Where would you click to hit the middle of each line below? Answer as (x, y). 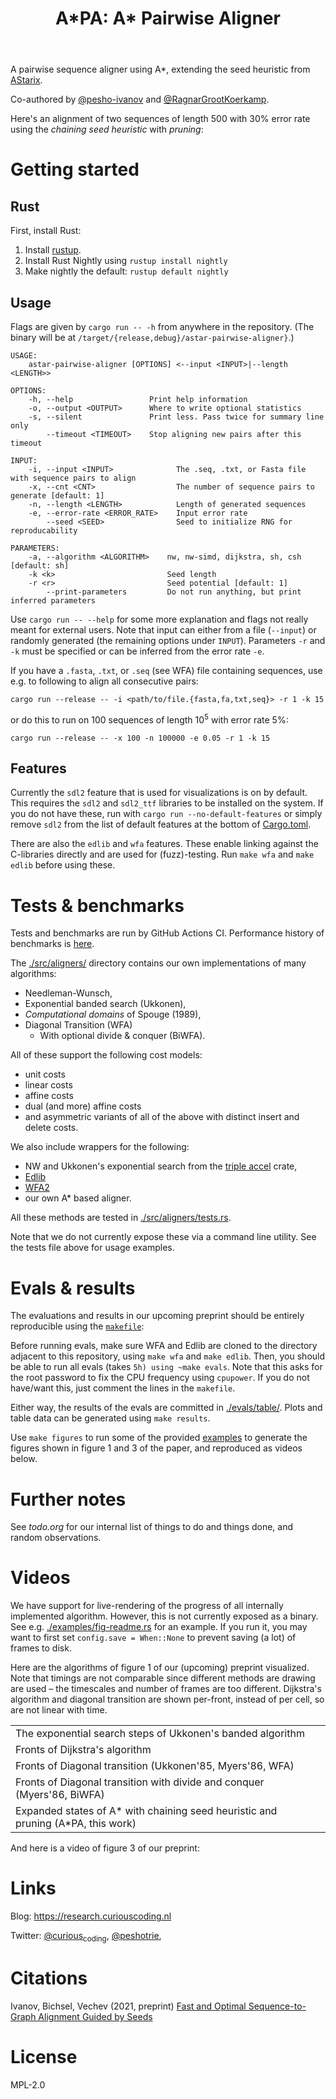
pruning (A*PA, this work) (76, 1824)
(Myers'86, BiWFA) (60, 1795)
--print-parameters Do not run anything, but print (174, 592)
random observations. (56, 1538)
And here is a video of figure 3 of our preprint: (105, 1848)
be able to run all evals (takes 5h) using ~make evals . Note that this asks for (166, 1367)
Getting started (75, 169)
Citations (49, 1978)
